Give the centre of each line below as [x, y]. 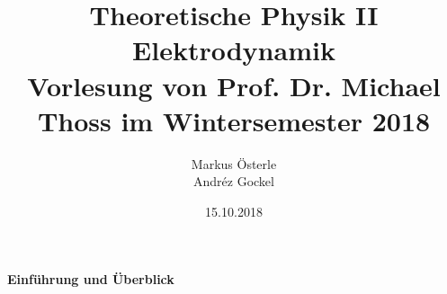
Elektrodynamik [234, 50]
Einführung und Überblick [91, 279]
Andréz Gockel [234, 181]
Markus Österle [234, 163]
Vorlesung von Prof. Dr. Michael [234, 85]
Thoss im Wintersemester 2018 [234, 120]
